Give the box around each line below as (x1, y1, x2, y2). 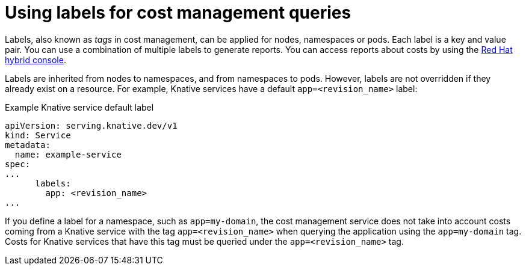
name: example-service (14, 149, 122, 159)
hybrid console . (5, 54, 66, 65)
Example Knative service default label (5, 102, 154, 112)
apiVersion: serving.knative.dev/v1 (5, 120, 178, 130)
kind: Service (5, 130, 71, 140)
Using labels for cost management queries (5, 2, 351, 23)
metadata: (5, 140, 51, 150)
